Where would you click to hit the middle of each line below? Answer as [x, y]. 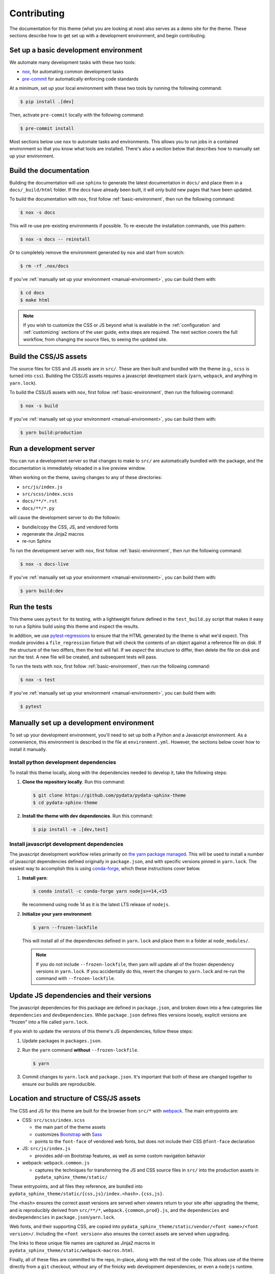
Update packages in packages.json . [62, 1041]
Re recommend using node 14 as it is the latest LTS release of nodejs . [96, 905]
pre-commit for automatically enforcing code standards [80, 78]
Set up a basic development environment [76, 50]
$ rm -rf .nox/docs [44, 266]
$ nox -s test [38, 680]
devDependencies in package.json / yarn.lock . [62, 1217]
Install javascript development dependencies [66, 844]
